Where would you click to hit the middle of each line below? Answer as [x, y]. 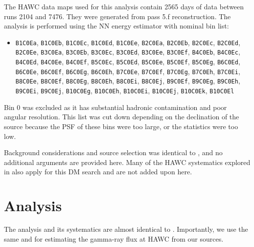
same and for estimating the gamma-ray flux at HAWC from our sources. [114, 238]
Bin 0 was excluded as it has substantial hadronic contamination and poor [115, 107]
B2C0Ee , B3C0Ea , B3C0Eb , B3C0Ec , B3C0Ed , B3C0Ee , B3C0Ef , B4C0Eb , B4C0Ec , [128, 52]
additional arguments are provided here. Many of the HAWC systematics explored [127, 162]
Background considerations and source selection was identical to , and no [113, 152]
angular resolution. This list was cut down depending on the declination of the [122, 117]
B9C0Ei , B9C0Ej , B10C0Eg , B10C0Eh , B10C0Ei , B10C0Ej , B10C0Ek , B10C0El [125, 91]
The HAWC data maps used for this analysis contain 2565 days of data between [124, 6]
